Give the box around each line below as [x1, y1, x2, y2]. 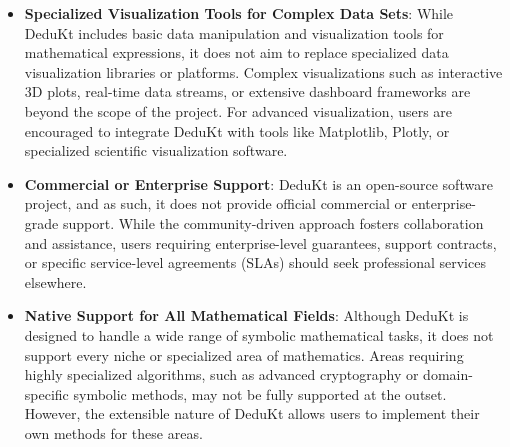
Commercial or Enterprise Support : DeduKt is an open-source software [24, 173, 493, 194]
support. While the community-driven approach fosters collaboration [62, 212, 484, 233]
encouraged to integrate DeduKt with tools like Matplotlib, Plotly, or [24, 120, 450, 141]
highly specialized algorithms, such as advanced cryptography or [24, 364, 419, 385]
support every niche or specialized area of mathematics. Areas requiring [24, 344, 464, 365]
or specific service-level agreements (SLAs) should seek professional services [24, 252, 486, 273]
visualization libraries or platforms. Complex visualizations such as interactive [24, 61, 503, 82]
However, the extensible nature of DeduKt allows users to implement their [24, 403, 480, 424]
